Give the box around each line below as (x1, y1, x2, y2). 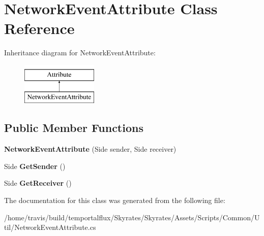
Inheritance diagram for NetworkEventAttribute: (4, 47, 156, 58)
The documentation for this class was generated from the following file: (4, 195, 225, 206)
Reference (4, 18, 75, 39)
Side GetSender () (4, 160, 66, 171)
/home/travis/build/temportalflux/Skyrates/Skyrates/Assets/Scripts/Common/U (4, 212, 260, 222)
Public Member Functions (4, 120, 143, 136)
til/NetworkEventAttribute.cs (4, 222, 96, 232)
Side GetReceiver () (4, 178, 72, 188)
